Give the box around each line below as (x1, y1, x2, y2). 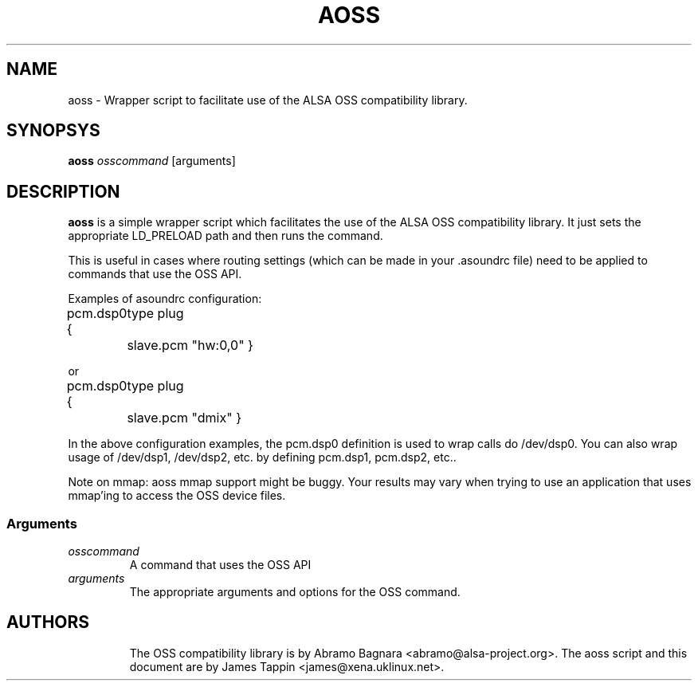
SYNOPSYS (6, 120, 100, 141)
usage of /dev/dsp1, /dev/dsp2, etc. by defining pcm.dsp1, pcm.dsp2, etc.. (68, 450, 457, 465)
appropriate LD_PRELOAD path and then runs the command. (68, 229, 383, 243)
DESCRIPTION (6, 181, 120, 202)
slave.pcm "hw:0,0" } (127, 337, 253, 354)
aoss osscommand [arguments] (68, 154, 236, 168)
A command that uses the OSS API (129, 558, 312, 572)
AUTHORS (6, 612, 90, 633)
